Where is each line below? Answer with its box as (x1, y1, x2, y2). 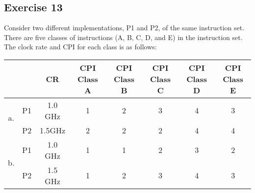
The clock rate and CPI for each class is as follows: (4, 42, 157, 52)
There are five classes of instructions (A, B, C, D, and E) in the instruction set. (4, 32, 243, 42)
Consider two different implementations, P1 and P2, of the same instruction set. (4, 22, 245, 33)
